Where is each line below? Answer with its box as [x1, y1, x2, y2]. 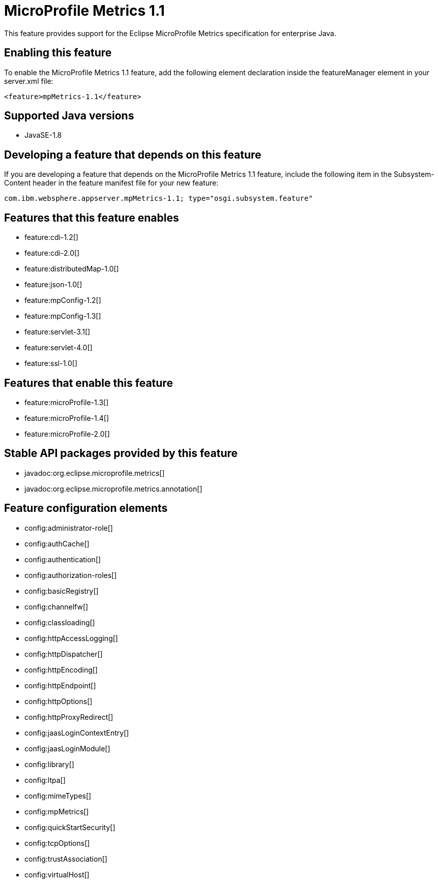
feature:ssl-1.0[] [24, 359, 78, 368]
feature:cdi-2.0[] [24, 249, 80, 258]
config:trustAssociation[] [24, 854, 107, 863]
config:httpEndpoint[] [24, 681, 96, 690]
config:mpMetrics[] [24, 807, 89, 816]
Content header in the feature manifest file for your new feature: [4, 178, 219, 188]
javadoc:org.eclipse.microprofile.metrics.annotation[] [24, 484, 202, 493]
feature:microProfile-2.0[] [24, 429, 110, 438]
